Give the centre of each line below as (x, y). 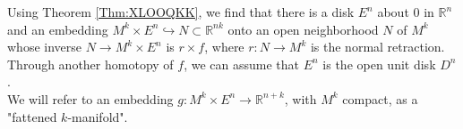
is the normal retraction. (377, 47)
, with (300, 98)
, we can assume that (241, 64)
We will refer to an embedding (90, 98)
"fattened (32, 116)
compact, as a (380, 98)
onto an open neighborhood (303, 29)
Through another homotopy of (90, 64)
